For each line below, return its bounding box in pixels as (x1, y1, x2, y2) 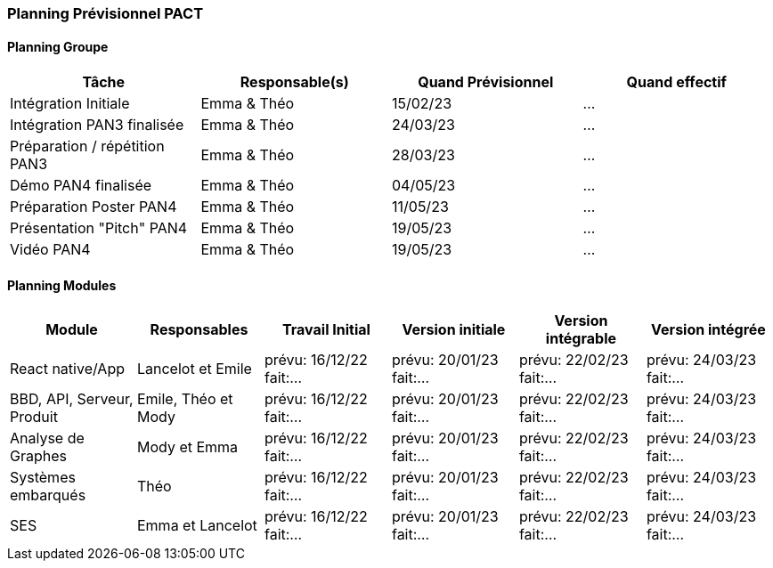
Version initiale (402, 321, 506, 339)
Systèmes (10, 468, 76, 487)
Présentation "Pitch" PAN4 (10, 219, 188, 238)
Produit (10, 408, 58, 426)
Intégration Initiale (10, 94, 130, 113)
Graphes (10, 447, 67, 466)
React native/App (10, 360, 125, 378)
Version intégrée (651, 321, 766, 339)
